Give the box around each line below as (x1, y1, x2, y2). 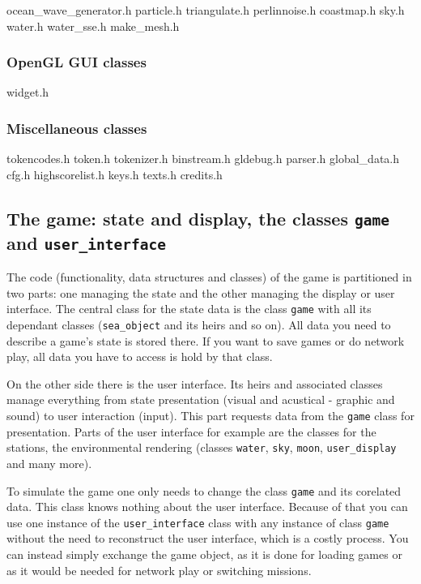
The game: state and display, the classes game (6, 205, 389, 230)
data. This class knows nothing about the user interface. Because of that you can (6, 498, 408, 515)
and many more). (6, 454, 92, 471)
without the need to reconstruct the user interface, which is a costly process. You (6, 530, 409, 547)
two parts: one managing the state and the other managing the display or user (6, 284, 395, 301)
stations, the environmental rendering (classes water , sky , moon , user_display (6, 439, 397, 456)
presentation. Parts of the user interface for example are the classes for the (6, 423, 376, 440)
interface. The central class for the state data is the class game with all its (6, 300, 372, 317)
